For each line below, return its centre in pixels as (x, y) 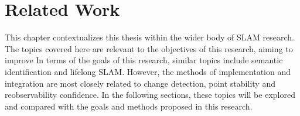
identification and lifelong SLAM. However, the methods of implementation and (148, 71)
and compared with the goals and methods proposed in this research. (129, 106)
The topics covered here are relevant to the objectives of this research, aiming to (149, 48)
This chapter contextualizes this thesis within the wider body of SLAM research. (149, 37)
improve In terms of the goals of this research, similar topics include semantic (144, 60)
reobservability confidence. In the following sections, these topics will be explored (150, 95)
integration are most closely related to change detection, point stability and (140, 83)
